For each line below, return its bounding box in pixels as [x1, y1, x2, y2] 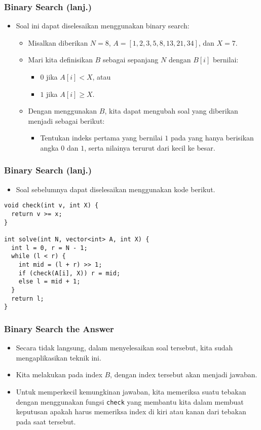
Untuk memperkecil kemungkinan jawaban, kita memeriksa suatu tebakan [16, 386, 246, 397]
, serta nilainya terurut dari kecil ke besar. [84, 142, 215, 153]
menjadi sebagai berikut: [28, 115, 105, 126]
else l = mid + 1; [18, 278, 81, 285]
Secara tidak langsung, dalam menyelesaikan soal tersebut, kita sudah [16, 342, 233, 353]
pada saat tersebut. [16, 416, 76, 426]
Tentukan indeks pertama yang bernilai [40, 132, 163, 143]
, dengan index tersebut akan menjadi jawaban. [110, 369, 257, 380]
